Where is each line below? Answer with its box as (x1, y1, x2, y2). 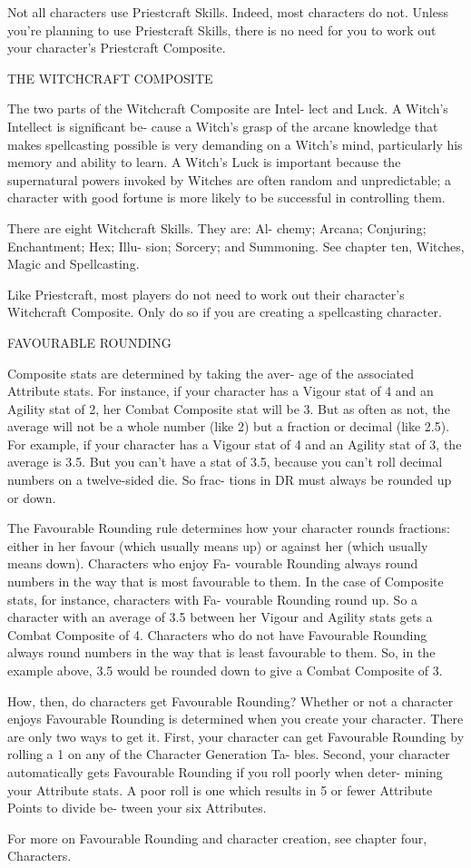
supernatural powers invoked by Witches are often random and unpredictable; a (7, 170, 451, 189)
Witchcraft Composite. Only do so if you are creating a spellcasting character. (7, 302, 442, 321)
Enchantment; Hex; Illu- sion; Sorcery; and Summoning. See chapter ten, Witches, (7, 236, 465, 255)
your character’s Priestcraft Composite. (7, 38, 226, 57)
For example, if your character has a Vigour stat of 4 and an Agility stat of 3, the (7, 434, 462, 453)
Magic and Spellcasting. (7, 254, 140, 273)
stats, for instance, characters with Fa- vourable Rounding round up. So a (7, 589, 418, 608)
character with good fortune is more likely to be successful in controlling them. (7, 188, 446, 207)
